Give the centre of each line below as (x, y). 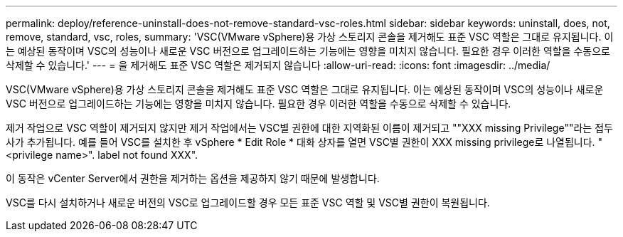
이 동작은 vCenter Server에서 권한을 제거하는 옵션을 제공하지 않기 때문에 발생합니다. (193, 178)
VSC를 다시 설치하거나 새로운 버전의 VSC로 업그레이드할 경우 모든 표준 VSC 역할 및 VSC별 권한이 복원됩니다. (248, 202)
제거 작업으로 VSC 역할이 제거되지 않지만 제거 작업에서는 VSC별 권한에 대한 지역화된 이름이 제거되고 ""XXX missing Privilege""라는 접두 (309, 128)
